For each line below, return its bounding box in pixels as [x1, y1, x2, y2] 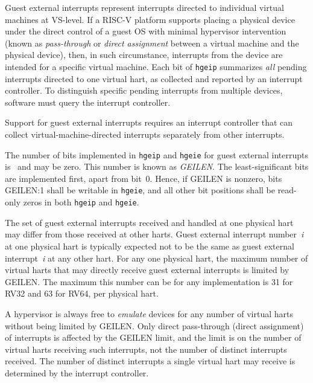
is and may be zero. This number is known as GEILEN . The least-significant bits [5, 160, 309, 173]
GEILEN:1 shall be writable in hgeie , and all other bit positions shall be [5, 184, 275, 196]
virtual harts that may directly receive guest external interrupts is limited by [5, 263, 289, 276]
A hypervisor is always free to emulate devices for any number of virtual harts [5, 307, 294, 320]
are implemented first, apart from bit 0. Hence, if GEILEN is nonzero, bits [5, 172, 282, 184]
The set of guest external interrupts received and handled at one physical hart [5, 216, 294, 228]
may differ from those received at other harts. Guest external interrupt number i [5, 228, 304, 240]
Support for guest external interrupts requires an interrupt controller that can [5, 116, 293, 129]
